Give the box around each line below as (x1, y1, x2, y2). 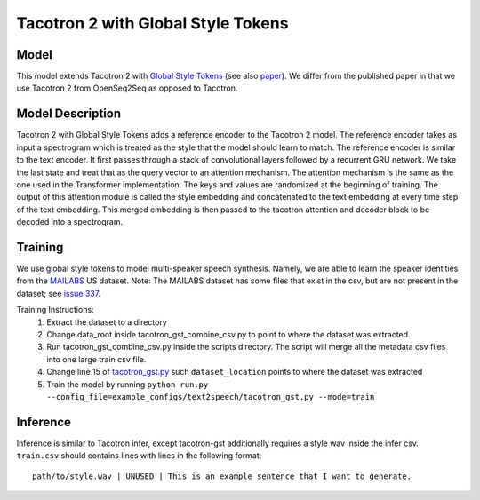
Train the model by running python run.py (46, 378, 209, 390)
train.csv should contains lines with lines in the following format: (16, 450, 262, 461)
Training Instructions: (16, 305, 94, 315)
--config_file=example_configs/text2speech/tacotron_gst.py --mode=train (46, 392, 375, 401)
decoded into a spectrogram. (16, 217, 124, 227)
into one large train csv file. (46, 353, 147, 364)
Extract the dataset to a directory (46, 316, 168, 328)
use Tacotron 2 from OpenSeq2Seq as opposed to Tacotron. (16, 83, 238, 93)
